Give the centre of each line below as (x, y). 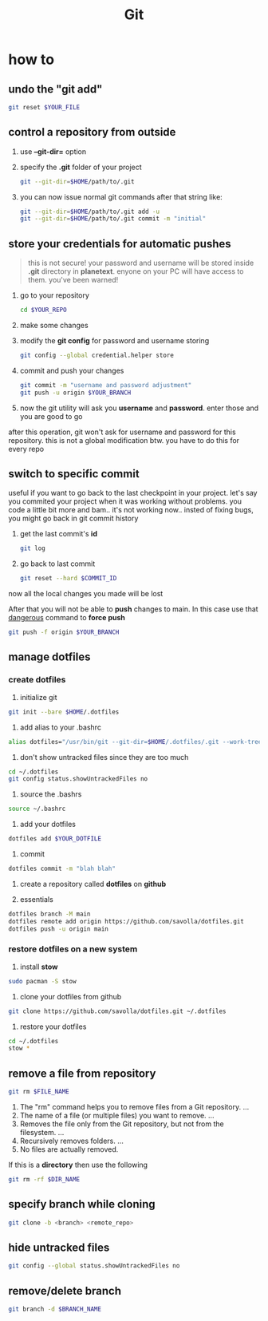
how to (31, 59)
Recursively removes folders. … (71, 1141)
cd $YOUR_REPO (43, 310)
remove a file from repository (82, 1073)
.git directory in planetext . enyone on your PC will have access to (136, 271)
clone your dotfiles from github (71, 996)
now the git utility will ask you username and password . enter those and (139, 408)
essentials (36, 899)
